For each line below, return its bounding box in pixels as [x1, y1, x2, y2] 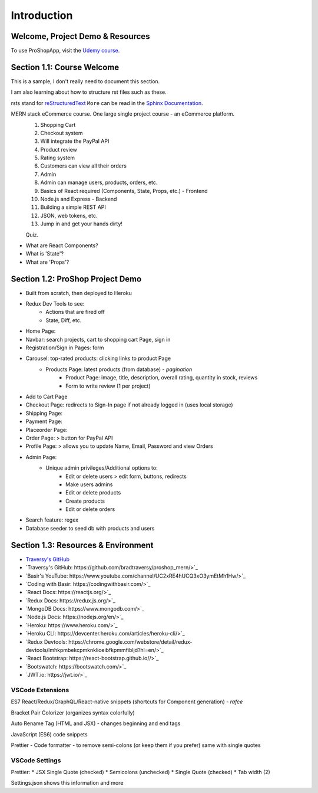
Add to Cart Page [25, 393, 68, 400]
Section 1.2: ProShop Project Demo [11, 274, 142, 284]
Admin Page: [25, 453, 57, 460]
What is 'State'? [25, 250, 64, 257]
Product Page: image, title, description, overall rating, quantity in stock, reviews [65, 374, 258, 381]
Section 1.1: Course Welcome [11, 62, 120, 72]
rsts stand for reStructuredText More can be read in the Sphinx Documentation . [11, 99, 203, 106]
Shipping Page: [25, 409, 63, 417]
